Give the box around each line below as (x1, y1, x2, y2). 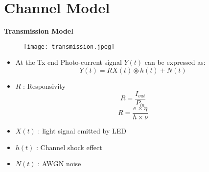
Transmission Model (4, 26, 73, 36)
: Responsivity (23, 80, 66, 91)
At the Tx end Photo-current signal (15, 57, 122, 67)
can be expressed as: (144, 57, 206, 67)
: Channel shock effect (36, 142, 102, 152)
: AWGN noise (38, 158, 81, 169)
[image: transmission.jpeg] (23, 43, 115, 50)
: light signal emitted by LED (38, 126, 126, 136)
